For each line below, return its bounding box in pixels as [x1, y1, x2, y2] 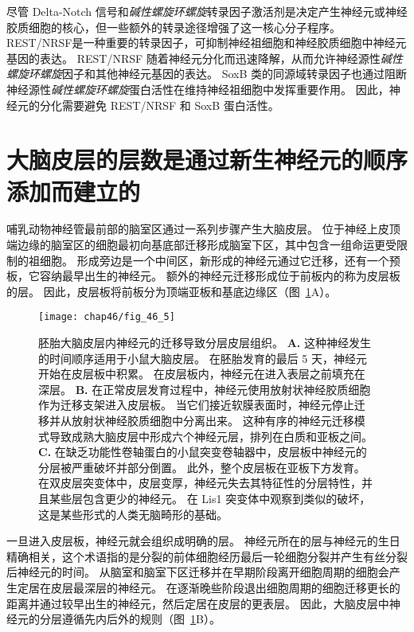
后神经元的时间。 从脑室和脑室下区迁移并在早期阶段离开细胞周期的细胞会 [6, 564, 389, 580]
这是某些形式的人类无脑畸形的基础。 [38, 505, 228, 522]
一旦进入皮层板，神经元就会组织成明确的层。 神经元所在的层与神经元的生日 [6, 533, 400, 549]
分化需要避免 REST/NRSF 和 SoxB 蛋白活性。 [39, 96, 279, 113]
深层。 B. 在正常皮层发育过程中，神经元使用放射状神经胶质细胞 [38, 380, 371, 397]
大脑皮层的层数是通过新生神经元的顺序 [6, 143, 408, 176]
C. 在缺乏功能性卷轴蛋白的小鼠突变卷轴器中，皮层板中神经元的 [38, 443, 367, 460]
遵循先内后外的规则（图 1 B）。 [61, 611, 221, 627]
